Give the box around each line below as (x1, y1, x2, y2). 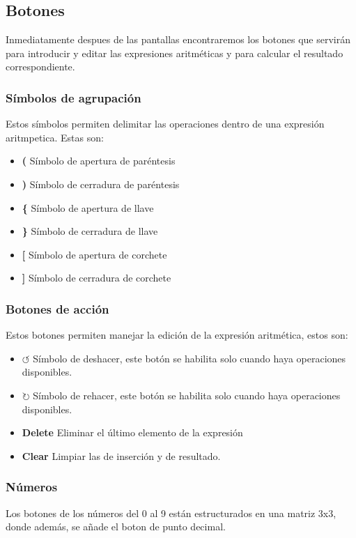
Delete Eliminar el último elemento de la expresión (22, 425, 243, 440)
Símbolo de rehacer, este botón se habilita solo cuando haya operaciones (33, 387, 341, 402)
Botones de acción (6, 300, 109, 317)
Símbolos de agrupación (6, 89, 141, 106)
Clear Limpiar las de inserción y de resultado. (22, 448, 221, 463)
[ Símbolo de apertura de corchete (22, 247, 167, 261)
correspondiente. (6, 59, 75, 74)
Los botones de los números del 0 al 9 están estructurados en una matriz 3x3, (6, 505, 336, 520)
